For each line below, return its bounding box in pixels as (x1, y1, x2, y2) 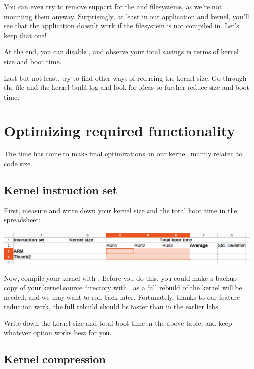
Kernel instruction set (4, 182, 117, 197)
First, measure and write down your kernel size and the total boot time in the (4, 205, 237, 215)
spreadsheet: (4, 215, 41, 225)
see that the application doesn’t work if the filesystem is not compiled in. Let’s (4, 21, 239, 31)
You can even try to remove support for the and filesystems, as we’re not (4, 1, 222, 11)
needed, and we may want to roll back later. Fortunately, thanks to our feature (4, 292, 240, 302)
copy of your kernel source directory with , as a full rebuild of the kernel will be (4, 282, 242, 292)
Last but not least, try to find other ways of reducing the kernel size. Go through (4, 72, 247, 83)
